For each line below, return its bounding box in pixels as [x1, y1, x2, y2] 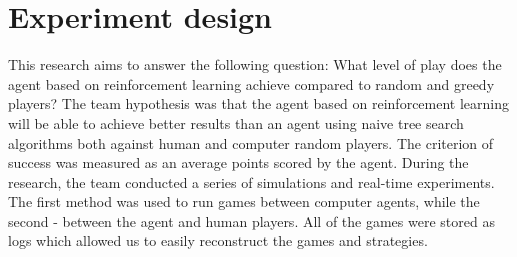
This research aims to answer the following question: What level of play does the [8, 54, 502, 75]
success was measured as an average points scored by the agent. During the [8, 152, 469, 173]
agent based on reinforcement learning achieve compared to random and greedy [8, 73, 495, 94]
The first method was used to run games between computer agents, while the [8, 191, 480, 212]
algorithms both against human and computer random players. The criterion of [8, 132, 494, 153]
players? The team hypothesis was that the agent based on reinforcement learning [8, 93, 510, 114]
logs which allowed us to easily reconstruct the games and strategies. [8, 230, 428, 251]
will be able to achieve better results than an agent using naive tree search [8, 112, 464, 133]
